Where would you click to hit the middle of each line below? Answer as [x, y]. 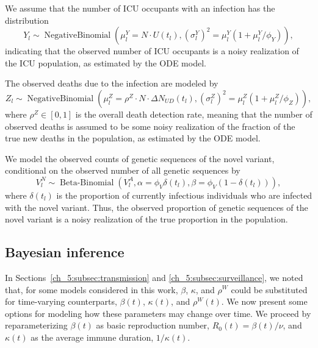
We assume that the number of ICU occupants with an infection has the [140, 8]
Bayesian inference [65, 252]
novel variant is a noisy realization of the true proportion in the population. [146, 219]
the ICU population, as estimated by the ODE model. [106, 62]
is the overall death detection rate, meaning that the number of [194, 114]
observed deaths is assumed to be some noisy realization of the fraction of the [150, 126]
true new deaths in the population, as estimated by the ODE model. [133, 138]
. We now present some [264, 301]
